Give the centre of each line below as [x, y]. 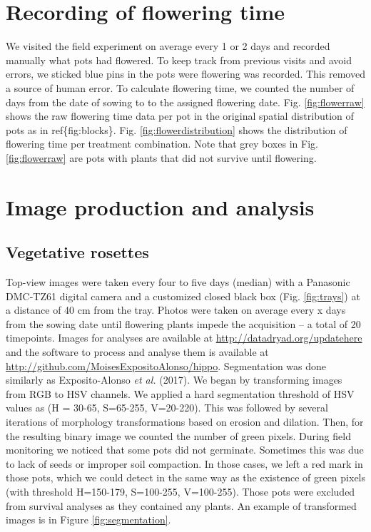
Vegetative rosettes [77, 252]
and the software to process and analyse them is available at [137, 352]
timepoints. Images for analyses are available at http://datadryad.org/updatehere [184, 338]
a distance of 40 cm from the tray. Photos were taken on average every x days [176, 310]
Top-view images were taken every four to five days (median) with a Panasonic [178, 282]
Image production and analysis [160, 206]
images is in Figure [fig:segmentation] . [88, 520]
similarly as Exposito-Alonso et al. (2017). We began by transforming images [174, 380]
